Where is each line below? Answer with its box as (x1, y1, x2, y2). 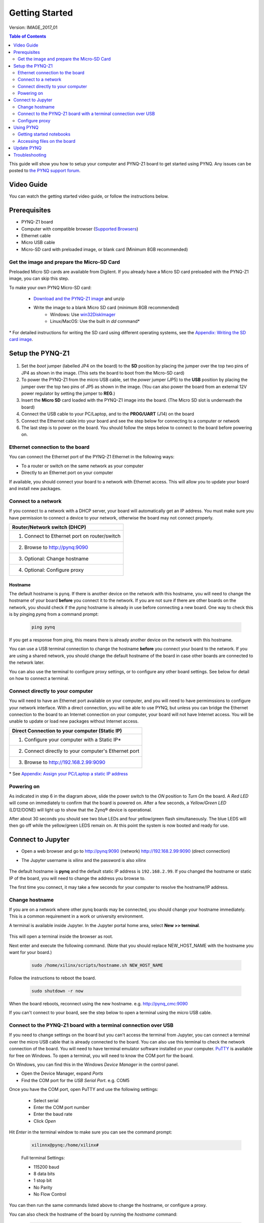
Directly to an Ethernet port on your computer (21, 470, 113, 476)
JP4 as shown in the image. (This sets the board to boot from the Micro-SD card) (21, 370, 185, 376)
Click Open (33, 1118, 56, 1124)
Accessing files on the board (18, 138, 76, 144)
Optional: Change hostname (24, 555, 89, 562)
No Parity (33, 1184, 53, 1190)
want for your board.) (9, 950, 52, 955)
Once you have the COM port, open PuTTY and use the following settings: (9, 1087, 158, 1092)
